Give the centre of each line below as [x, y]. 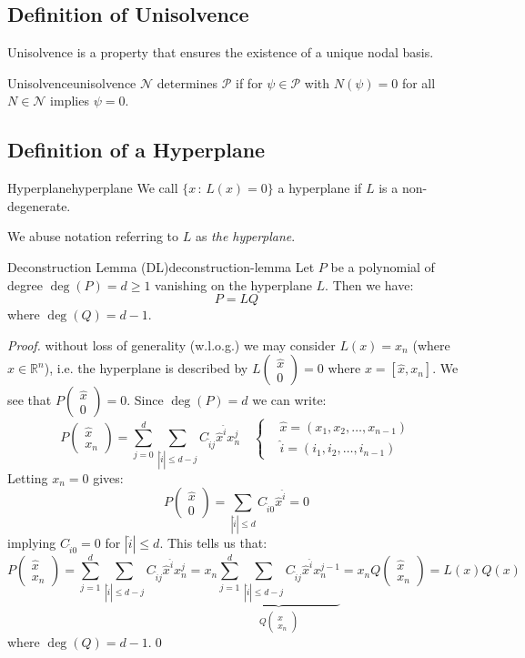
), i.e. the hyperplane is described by [146, 368]
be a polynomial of [383, 266]
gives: [108, 477]
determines [187, 82]
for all [419, 82]
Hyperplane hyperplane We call [93, 188]
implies [70, 101]
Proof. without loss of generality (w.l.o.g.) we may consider [172, 344]
